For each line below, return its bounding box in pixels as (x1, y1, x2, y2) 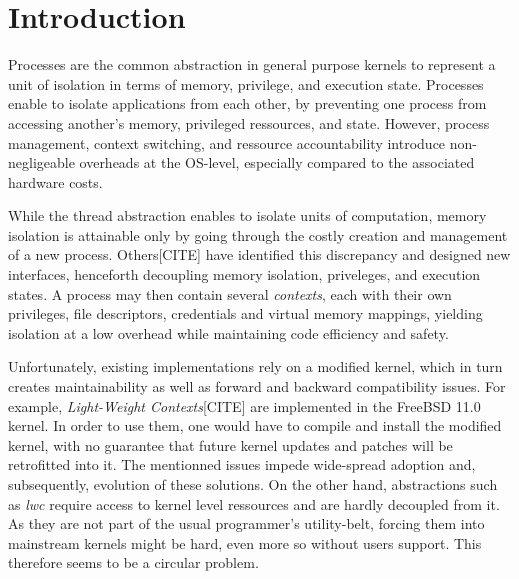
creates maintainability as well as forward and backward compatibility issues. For (8, 376, 506, 397)
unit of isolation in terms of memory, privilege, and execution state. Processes (8, 73, 484, 94)
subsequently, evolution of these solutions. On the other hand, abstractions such (8, 474, 498, 494)
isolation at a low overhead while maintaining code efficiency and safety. (8, 322, 449, 343)
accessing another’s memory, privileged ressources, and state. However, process (8, 112, 490, 133)
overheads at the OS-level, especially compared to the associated (79, 152, 475, 173)
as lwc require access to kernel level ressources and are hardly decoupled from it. (8, 493, 500, 514)
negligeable (8, 152, 75, 173)
